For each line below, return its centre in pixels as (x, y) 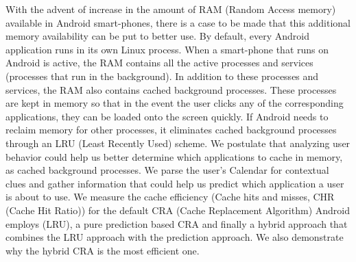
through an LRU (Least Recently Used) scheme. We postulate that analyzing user (178, 143)
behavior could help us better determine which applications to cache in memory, (174, 156)
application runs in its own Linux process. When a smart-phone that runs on (167, 49)
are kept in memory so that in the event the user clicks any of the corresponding (175, 103)
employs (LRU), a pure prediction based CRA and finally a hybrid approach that (177, 223)
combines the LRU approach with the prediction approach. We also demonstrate (175, 237)
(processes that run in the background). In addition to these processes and (162, 76)
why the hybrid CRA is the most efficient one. (103, 250)
